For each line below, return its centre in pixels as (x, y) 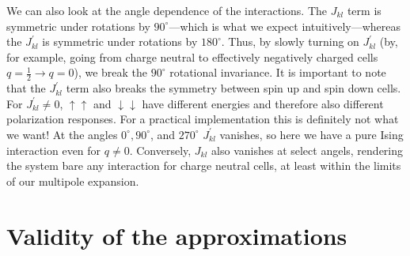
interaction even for (54, 150)
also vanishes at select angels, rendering (307, 150)
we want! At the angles (62, 134)
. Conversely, (160, 150)
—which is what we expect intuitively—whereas (285, 26)
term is (364, 10)
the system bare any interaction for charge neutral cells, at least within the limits (204, 166)
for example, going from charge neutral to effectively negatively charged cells (192, 56)
